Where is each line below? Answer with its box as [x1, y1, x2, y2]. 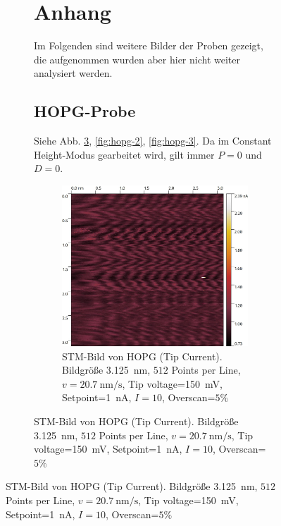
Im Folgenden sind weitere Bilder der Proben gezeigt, [34, 38, 263, 53]
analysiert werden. [34, 66, 113, 80]
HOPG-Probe [34, 100, 136, 122]
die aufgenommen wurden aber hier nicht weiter [34, 51, 240, 66]
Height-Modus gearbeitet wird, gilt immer [34, 147, 215, 161]
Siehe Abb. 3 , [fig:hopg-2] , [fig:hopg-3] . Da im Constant [34, 133, 272, 148]
